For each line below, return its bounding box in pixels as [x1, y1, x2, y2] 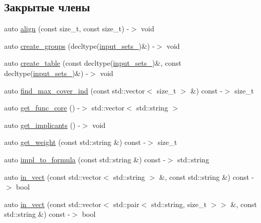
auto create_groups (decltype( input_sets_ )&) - [4, 40, 155, 51]
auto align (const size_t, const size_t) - [4, 23, 129, 34]
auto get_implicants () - [4, 119, 81, 130]
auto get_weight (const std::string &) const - [4, 137, 146, 147]
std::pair [113, 198, 139, 209]
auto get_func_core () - [4, 102, 80, 113]
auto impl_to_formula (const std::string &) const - [4, 154, 166, 164]
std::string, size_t [151, 198, 207, 209]
